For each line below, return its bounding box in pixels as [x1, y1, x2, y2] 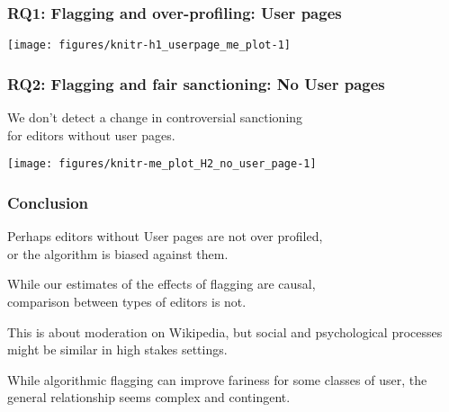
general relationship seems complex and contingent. [7, 388, 291, 407]
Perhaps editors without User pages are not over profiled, [7, 227, 323, 246]
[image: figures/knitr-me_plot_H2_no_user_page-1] [7, 157, 317, 171]
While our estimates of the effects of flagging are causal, [7, 274, 316, 293]
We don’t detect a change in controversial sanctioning [7, 108, 303, 127]
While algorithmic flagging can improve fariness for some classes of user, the [7, 370, 427, 389]
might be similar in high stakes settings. [7, 340, 228, 359]
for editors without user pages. [7, 125, 175, 144]
